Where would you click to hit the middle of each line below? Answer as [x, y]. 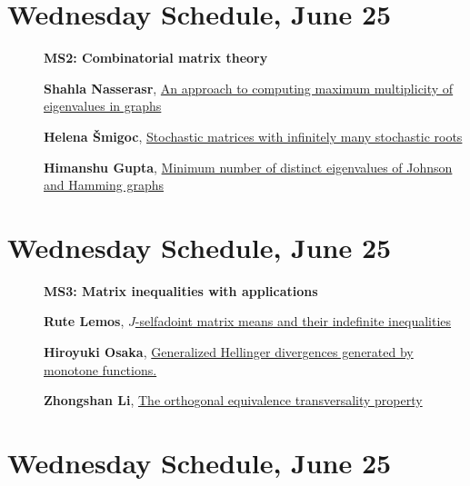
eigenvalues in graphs [103, 106]
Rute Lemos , [84, 321]
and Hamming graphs [104, 185]
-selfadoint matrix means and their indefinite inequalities [293, 321]
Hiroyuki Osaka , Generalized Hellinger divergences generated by [229, 352]
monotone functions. [100, 369]
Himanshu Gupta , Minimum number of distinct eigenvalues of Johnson [248, 167]
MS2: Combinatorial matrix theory [156, 58]
